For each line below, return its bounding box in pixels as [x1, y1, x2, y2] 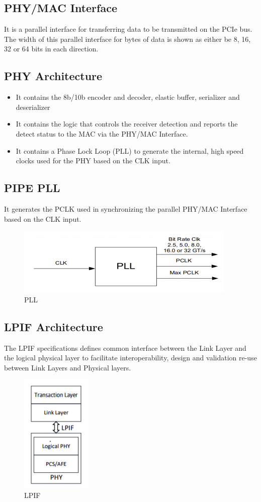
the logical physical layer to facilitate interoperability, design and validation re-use [4, 352, 257, 363]
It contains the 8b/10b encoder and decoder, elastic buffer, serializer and [16, 92, 240, 102]
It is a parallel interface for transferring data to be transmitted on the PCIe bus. [4, 24, 252, 34]
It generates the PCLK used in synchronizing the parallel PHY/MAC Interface [4, 203, 247, 214]
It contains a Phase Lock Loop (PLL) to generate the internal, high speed [16, 145, 244, 156]
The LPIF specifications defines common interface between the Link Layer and [4, 342, 246, 353]
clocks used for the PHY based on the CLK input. [16, 155, 170, 166]
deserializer [16, 101, 50, 112]
